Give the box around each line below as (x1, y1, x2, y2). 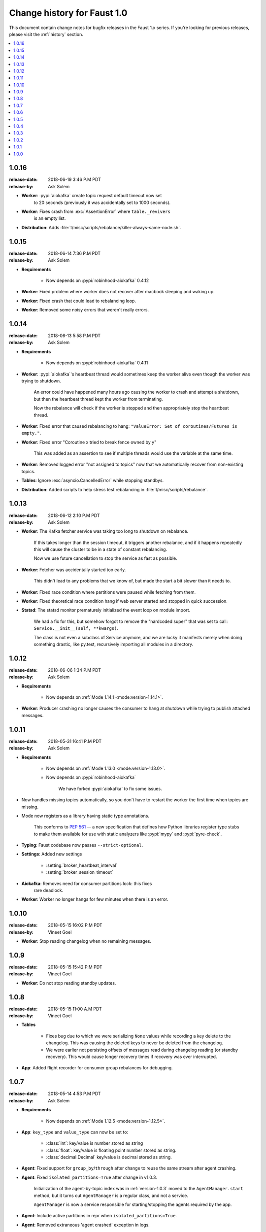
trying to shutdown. (21, 377, 61, 384)
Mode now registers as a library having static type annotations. (21, 813, 150, 819)
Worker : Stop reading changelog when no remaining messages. (21, 938, 152, 944)
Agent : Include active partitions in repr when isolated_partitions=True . (21, 1213, 177, 1219)
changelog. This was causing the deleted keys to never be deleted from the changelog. (46, 1040, 224, 1046)
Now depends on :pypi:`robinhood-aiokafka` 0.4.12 (46, 277, 149, 283)
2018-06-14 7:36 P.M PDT (48, 250, 101, 256)
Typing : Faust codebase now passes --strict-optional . (21, 842, 143, 848)
